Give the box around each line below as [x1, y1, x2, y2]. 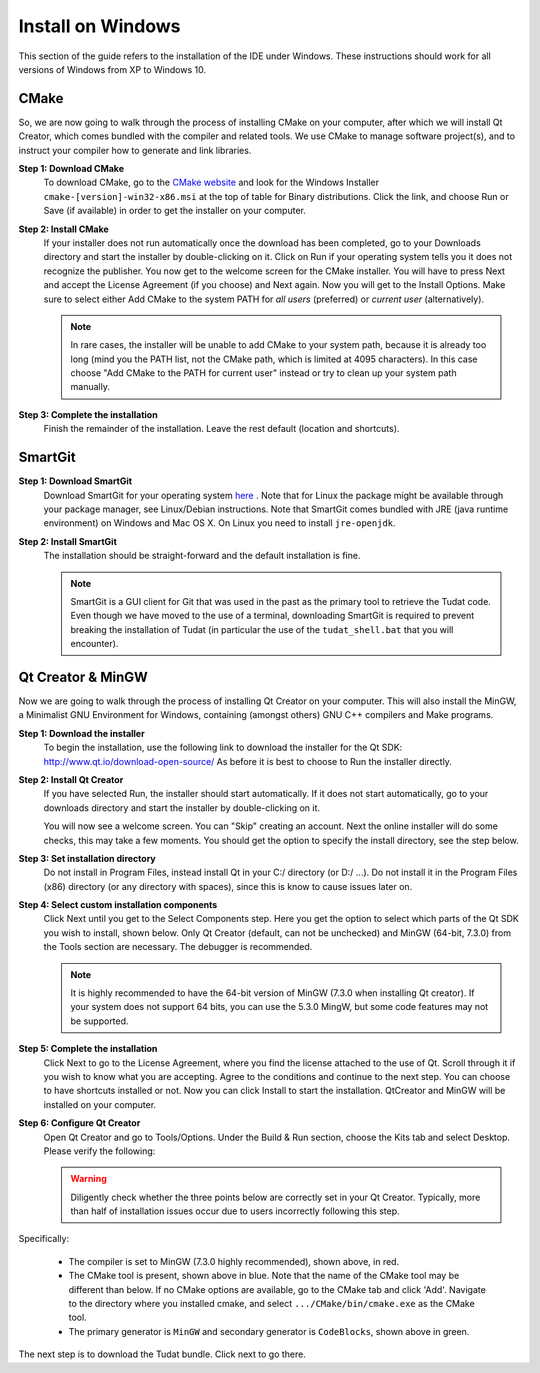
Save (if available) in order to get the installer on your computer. [43, 205, 307, 217]
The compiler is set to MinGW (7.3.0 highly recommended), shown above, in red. [68, 1255, 400, 1267]
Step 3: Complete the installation [18, 408, 159, 420]
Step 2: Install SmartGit [18, 535, 117, 547]
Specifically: [18, 1233, 70, 1245]
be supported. [70, 1015, 129, 1027]
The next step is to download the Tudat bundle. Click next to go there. [18, 1348, 307, 1360]
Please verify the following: [43, 1145, 156, 1157]
